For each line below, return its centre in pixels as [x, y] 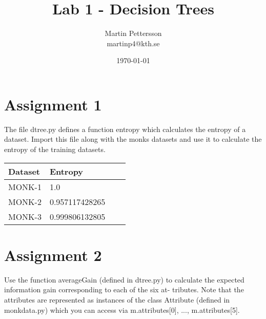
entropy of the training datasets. [55, 149]
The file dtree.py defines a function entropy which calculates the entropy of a [125, 129]
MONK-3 [25, 216]
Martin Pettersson [133, 33]
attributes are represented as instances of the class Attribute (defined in [117, 299]
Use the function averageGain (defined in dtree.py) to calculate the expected [124, 279]
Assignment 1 [53, 104]
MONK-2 [25, 201]
